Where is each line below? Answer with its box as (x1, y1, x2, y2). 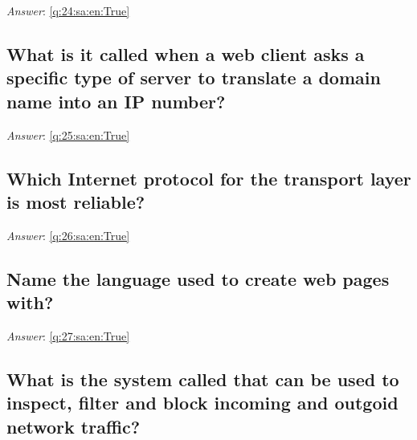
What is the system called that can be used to (6, 366, 399, 391)
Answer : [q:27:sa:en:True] (6, 327, 130, 344)
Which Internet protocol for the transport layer (6, 165, 411, 190)
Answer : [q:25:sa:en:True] (6, 126, 130, 143)
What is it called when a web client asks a (6, 41, 365, 66)
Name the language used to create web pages (6, 266, 390, 291)
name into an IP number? (6, 88, 226, 113)
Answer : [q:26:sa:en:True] (6, 226, 130, 243)
